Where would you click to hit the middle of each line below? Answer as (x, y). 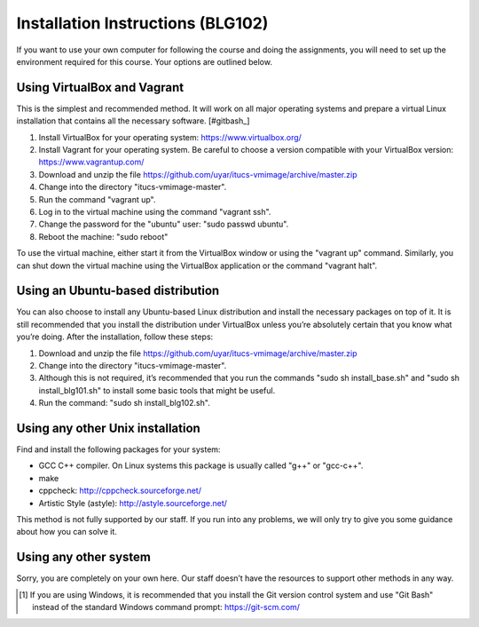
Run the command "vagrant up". (97, 199)
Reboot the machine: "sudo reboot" (103, 236)
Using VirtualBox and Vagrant (100, 87)
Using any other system (83, 557)
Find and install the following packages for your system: (118, 449)
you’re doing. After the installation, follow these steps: (115, 337)
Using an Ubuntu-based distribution (118, 291)
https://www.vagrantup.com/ (91, 162)
